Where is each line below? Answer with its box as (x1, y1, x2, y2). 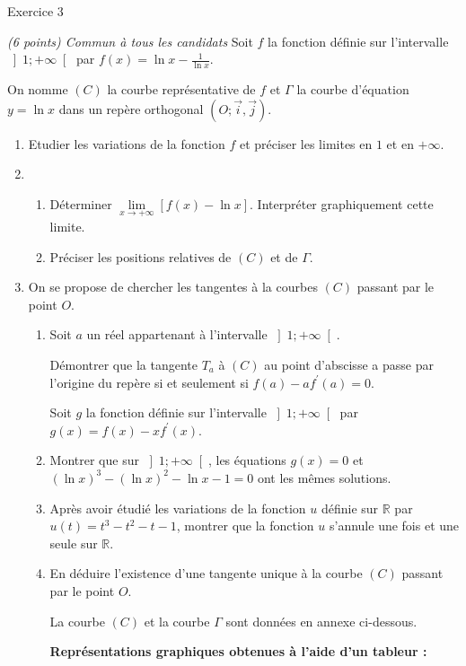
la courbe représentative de (107, 80, 256, 99)
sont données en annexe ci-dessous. (225, 611, 418, 630)
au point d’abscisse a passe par (264, 355, 434, 373)
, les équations (207, 451, 286, 469)
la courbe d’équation (296, 80, 409, 99)
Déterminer (49, 194, 112, 213)
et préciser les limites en (240, 134, 373, 153)
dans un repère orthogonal (58, 99, 204, 118)
